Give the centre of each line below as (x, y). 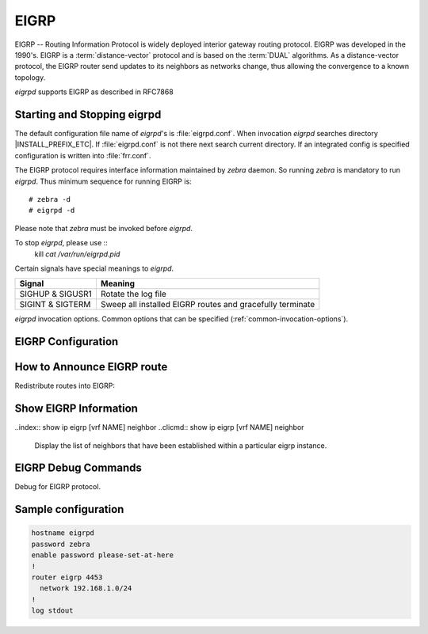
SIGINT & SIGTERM (55, 305)
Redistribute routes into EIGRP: (65, 386)
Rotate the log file (133, 294)
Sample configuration (69, 509)
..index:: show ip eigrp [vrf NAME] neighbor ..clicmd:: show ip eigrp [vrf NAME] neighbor (159, 427)
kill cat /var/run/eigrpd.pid (77, 254)
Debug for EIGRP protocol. (58, 487)
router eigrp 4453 (67, 577)
